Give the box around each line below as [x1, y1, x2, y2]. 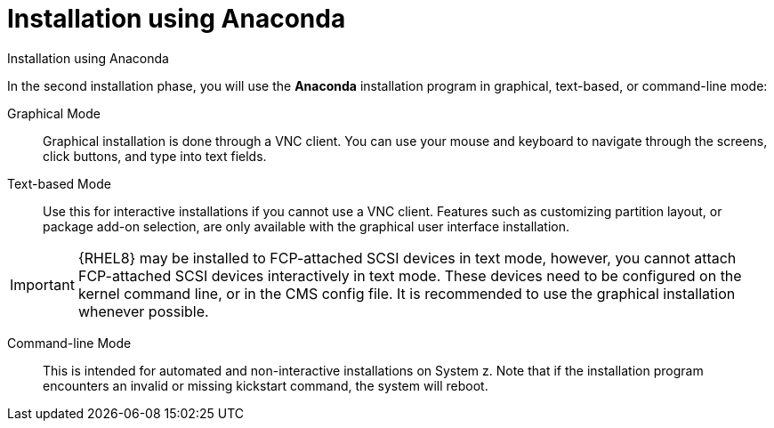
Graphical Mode [7, 105, 101, 121]
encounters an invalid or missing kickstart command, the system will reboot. [43, 377, 488, 393]
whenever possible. [77, 302, 209, 320]
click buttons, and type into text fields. [43, 148, 267, 164]
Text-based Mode [7, 175, 111, 191]
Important [10, 275, 75, 294]
